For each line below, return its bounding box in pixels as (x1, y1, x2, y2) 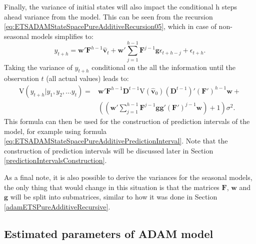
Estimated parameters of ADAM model (4, 225, 213, 241)
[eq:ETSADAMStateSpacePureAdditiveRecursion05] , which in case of (4, 21, 216, 31)
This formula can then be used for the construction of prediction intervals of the (4, 115, 250, 126)
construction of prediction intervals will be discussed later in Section (4, 145, 213, 155)
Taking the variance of (4, 61, 72, 72)
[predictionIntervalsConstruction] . (4, 155, 107, 165)
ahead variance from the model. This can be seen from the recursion (4, 11, 213, 21)
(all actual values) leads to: (46, 73, 129, 83)
